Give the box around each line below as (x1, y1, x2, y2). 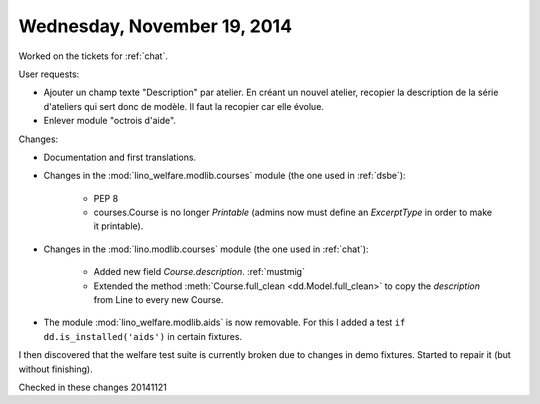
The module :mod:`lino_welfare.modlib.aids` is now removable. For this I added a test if (43, 316, 406, 329)
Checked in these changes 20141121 (18, 381, 167, 393)
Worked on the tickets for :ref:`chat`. (18, 50, 169, 62)
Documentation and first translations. (43, 151, 197, 163)
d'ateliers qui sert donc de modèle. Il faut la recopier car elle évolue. (43, 100, 325, 112)
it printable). (93, 220, 144, 232)
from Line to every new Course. (93, 294, 224, 306)
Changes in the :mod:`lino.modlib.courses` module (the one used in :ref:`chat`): (43, 243, 369, 255)
